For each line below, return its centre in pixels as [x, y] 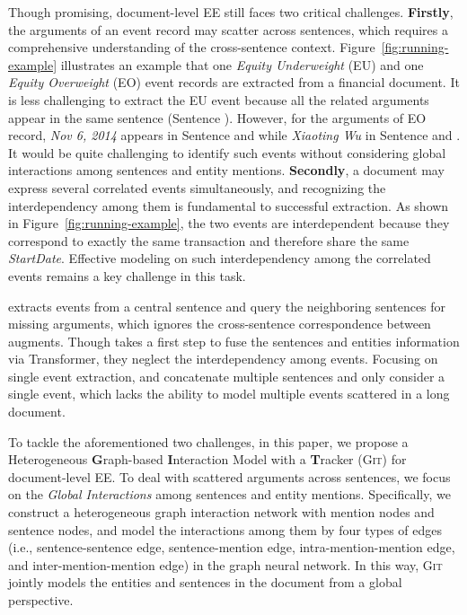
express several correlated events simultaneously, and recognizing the [197, 187]
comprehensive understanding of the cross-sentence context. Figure [192, 47]
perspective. [41, 600]
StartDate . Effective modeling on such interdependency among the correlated [220, 258]
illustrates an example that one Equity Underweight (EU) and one [242, 64]
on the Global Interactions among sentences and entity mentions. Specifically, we [229, 494]
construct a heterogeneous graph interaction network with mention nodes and [221, 512]
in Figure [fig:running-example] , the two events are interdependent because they [229, 223]
